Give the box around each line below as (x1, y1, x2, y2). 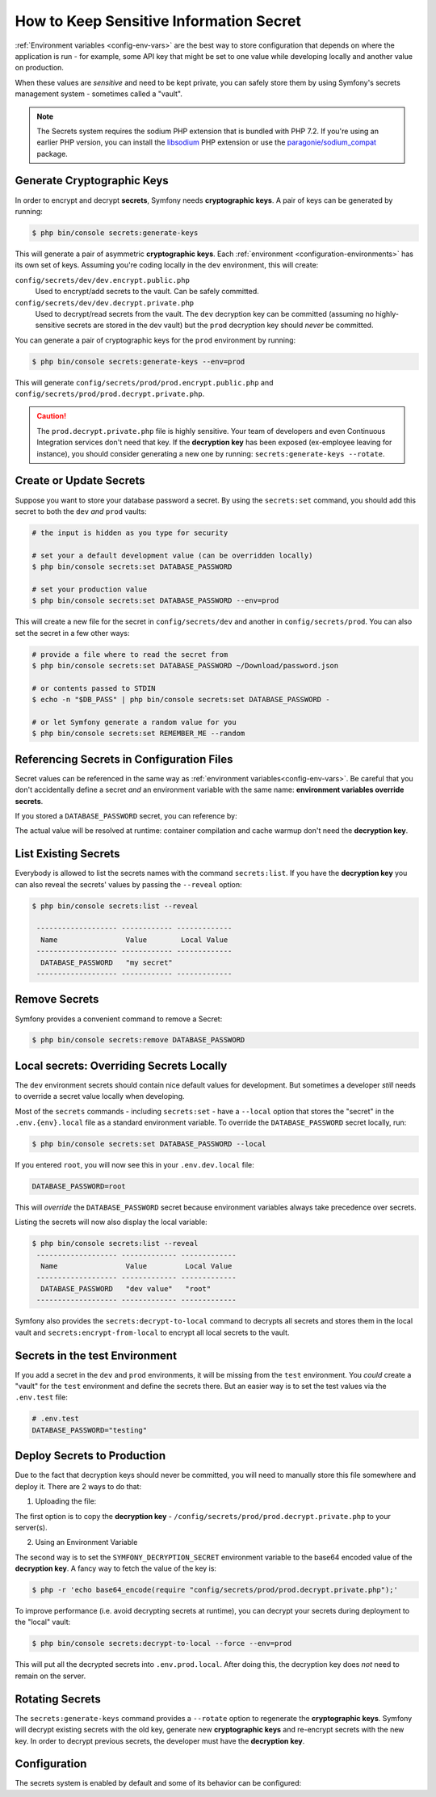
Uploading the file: (35, 1496, 97, 1506)
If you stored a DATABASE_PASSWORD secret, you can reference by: (15, 810, 237, 820)
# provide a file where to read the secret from (31, 650, 228, 659)
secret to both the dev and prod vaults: (15, 506, 147, 516)
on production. (15, 63, 65, 73)
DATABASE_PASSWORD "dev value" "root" (40, 1285, 212, 1294)
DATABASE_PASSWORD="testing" (31, 1425, 148, 1434)
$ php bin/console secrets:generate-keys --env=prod (31, 356, 245, 366)
